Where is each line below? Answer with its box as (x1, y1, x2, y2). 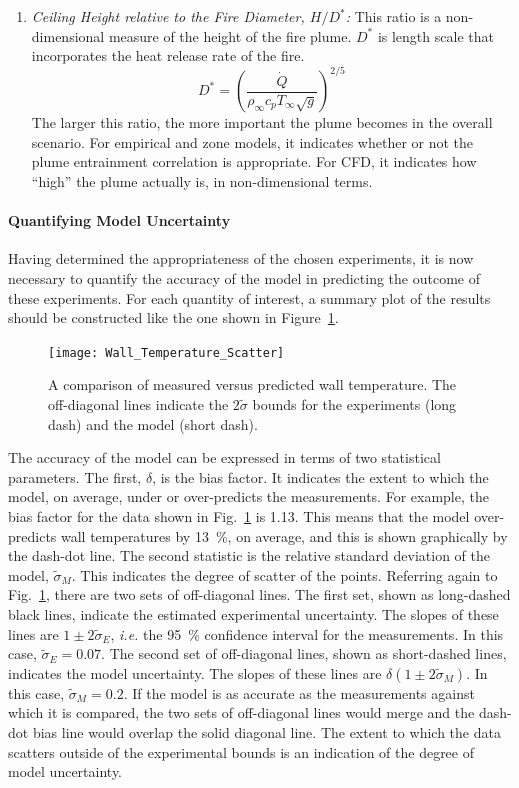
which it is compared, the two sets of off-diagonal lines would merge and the (8, 702, 475, 723)
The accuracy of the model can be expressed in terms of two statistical (8, 447, 441, 468)
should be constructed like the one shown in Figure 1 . (8, 307, 339, 328)
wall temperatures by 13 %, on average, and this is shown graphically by (61, 525, 508, 546)
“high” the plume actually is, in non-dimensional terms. (31, 171, 373, 192)
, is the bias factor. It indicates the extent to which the (152, 466, 489, 487)
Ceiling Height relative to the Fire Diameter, (31, 6, 305, 26)
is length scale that (377, 25, 494, 46)
